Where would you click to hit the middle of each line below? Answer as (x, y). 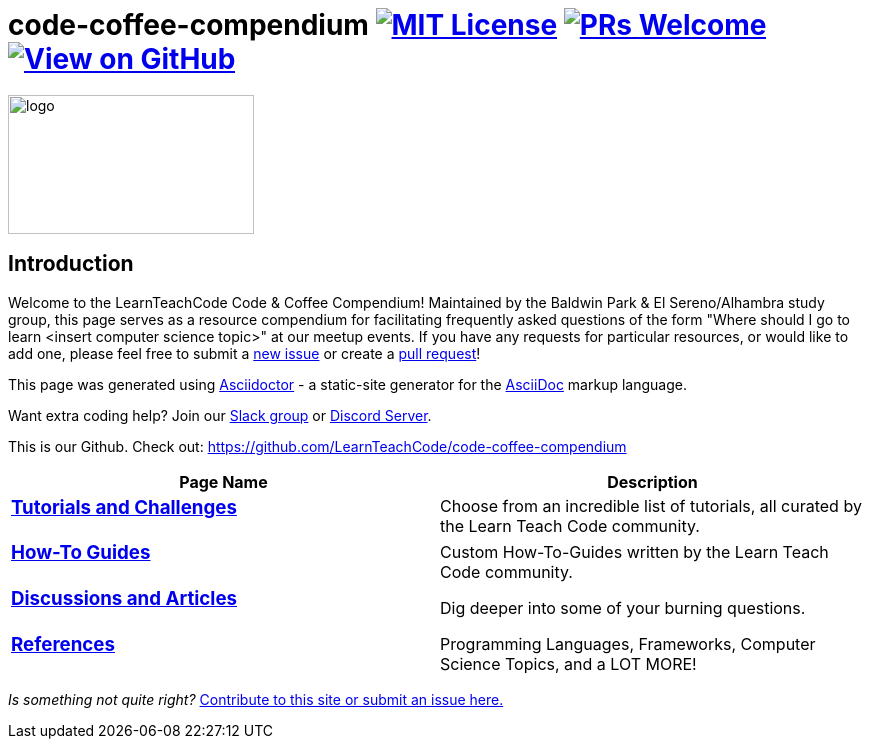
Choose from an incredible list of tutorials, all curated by (651, 506)
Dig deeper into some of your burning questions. (623, 607)
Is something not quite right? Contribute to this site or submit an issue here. (256, 700)
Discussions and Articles (124, 599)
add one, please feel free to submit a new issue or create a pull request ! (244, 353)
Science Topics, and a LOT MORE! (568, 663)
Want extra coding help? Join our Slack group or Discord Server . (220, 415)
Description (652, 481)
